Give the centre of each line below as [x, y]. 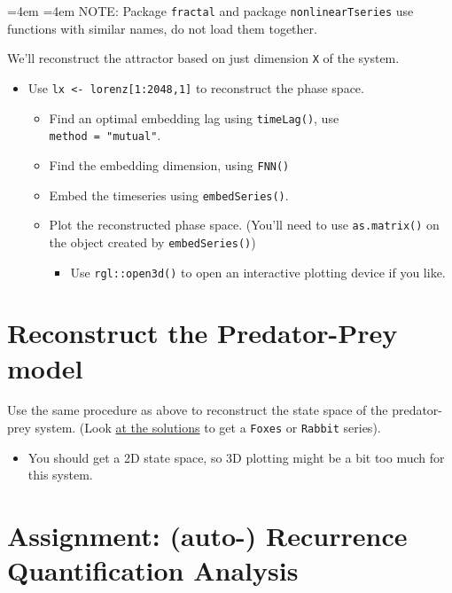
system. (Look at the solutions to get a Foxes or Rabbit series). [208, 428]
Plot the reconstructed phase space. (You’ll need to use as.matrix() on [244, 225]
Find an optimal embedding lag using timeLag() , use [194, 117]
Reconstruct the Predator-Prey [203, 333]
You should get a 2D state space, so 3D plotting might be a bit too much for [236, 457]
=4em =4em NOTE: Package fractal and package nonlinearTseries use [210, 11]
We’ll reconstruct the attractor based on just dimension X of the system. [203, 58]
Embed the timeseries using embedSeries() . [169, 195]
